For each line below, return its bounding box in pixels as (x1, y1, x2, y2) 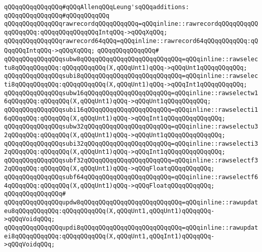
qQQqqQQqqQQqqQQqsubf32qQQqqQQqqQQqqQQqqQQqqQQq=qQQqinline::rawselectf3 (4, 156, 258, 164)
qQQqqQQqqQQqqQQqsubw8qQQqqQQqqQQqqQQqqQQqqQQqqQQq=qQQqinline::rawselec (4, 55, 258, 63)
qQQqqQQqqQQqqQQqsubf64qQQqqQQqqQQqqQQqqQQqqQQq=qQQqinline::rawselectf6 (4, 174, 258, 181)
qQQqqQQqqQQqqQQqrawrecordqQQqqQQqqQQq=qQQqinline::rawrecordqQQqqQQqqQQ (4, 20, 258, 28)
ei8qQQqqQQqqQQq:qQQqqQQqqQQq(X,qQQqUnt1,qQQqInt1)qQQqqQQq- (4, 232, 215, 240)
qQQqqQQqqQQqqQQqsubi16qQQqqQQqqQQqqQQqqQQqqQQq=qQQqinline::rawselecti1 (4, 106, 258, 113)
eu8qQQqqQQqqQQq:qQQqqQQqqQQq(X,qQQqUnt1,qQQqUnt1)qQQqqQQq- (4, 207, 215, 215)
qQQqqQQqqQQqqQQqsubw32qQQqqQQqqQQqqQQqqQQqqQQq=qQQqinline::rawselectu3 (4, 123, 258, 131)
